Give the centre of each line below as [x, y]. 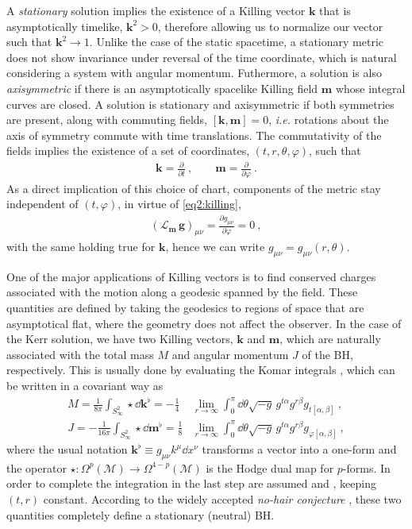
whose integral [370, 88]
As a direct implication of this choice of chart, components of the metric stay [194, 188]
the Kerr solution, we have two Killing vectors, [120, 339]
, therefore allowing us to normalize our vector [270, 26]
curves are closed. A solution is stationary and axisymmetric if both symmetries [200, 104]
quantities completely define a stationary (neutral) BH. [141, 514]
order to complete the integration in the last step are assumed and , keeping [191, 483]
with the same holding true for [81, 247]
